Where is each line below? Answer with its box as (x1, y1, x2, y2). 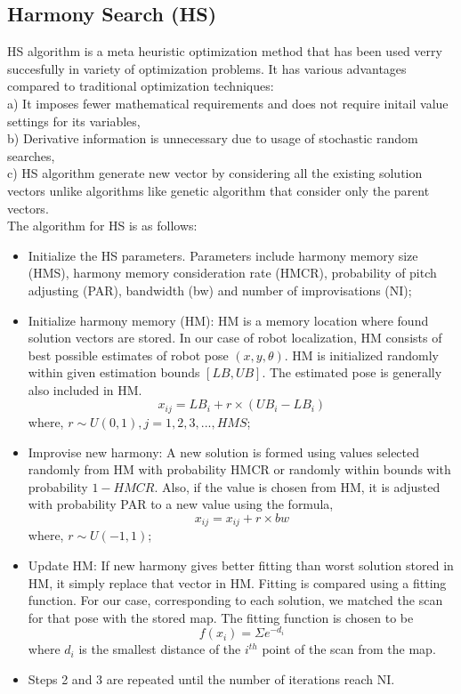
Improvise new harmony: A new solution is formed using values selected (28, 442, 420, 461)
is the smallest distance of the (78, 640, 241, 658)
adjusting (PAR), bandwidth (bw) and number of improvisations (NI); (28, 280, 412, 299)
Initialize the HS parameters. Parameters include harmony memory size (28, 246, 418, 264)
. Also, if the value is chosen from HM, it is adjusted (154, 477, 441, 496)
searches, (7, 146, 55, 165)
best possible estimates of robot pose (28, 345, 229, 364)
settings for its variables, (7, 111, 141, 130)
